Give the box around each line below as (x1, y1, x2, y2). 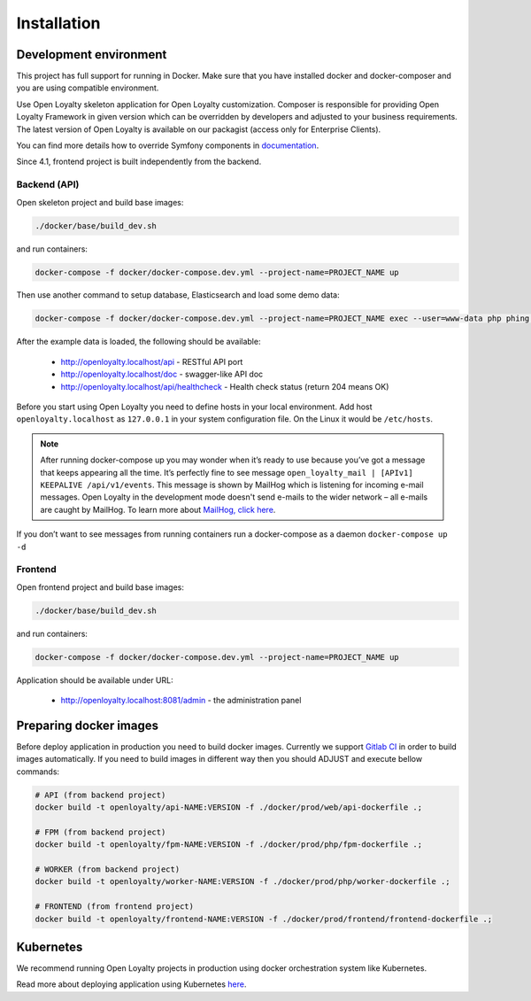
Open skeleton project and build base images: (16, 197, 184, 207)
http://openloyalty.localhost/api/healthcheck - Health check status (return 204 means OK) (60, 381, 389, 392)
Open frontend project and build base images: (16, 581, 185, 593)
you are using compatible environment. (16, 82, 159, 93)
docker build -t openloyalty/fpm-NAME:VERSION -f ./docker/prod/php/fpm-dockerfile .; (35, 840, 423, 850)
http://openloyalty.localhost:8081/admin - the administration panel (60, 695, 302, 705)
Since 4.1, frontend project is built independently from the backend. (16, 156, 262, 167)
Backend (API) (16, 178, 80, 190)
